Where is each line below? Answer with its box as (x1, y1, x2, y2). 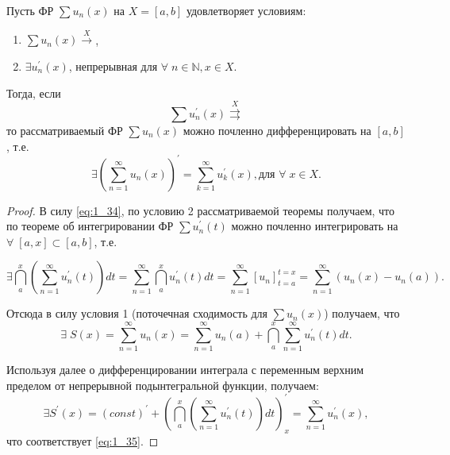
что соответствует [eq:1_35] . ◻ (6, 432, 159, 449)
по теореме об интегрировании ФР (6, 218, 174, 234)
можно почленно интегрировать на (231, 218, 398, 234)
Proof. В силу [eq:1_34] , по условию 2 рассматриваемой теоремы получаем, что (6, 202, 395, 218)
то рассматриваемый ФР (6, 121, 123, 138)
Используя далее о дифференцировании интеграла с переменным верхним (6, 361, 364, 378)
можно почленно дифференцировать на (183, 121, 371, 138)
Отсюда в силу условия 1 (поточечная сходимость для (6, 305, 267, 322)
